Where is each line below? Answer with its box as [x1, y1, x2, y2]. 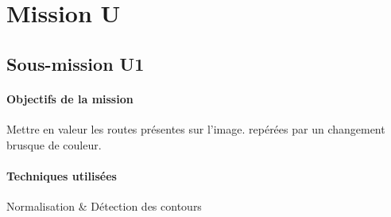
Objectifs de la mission [6, 90, 134, 107]
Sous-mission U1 [6, 51, 145, 76]
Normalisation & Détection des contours [6, 197, 202, 214]
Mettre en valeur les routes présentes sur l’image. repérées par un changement [6, 120, 385, 137]
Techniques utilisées [6, 167, 117, 184]
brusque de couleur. [6, 136, 102, 153]
